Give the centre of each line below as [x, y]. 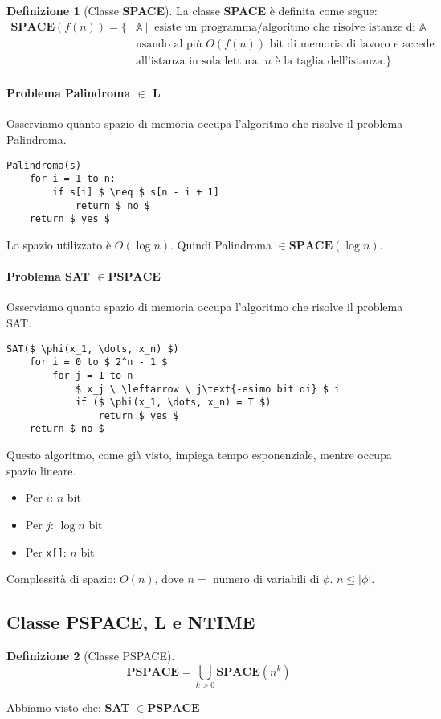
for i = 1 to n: [73, 179]
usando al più [169, 44]
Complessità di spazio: [61, 579]
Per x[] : [46, 551]
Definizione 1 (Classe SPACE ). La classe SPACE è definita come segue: [192, 10]
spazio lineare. [41, 470]
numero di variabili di [266, 579]
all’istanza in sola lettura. [198, 61]
